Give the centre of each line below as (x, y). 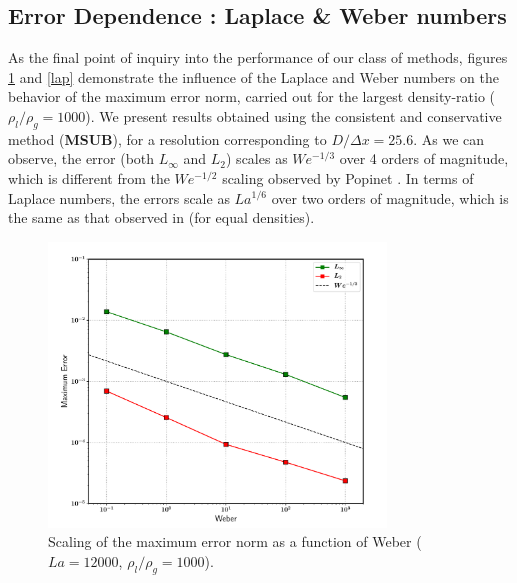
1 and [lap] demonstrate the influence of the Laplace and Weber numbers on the (253, 76)
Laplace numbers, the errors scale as (119, 197)
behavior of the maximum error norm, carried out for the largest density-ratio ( (252, 96)
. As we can (449, 138)
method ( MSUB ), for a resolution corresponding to (167, 138)
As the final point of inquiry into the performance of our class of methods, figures (258, 57)
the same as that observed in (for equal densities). (161, 217)
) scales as (257, 158)
